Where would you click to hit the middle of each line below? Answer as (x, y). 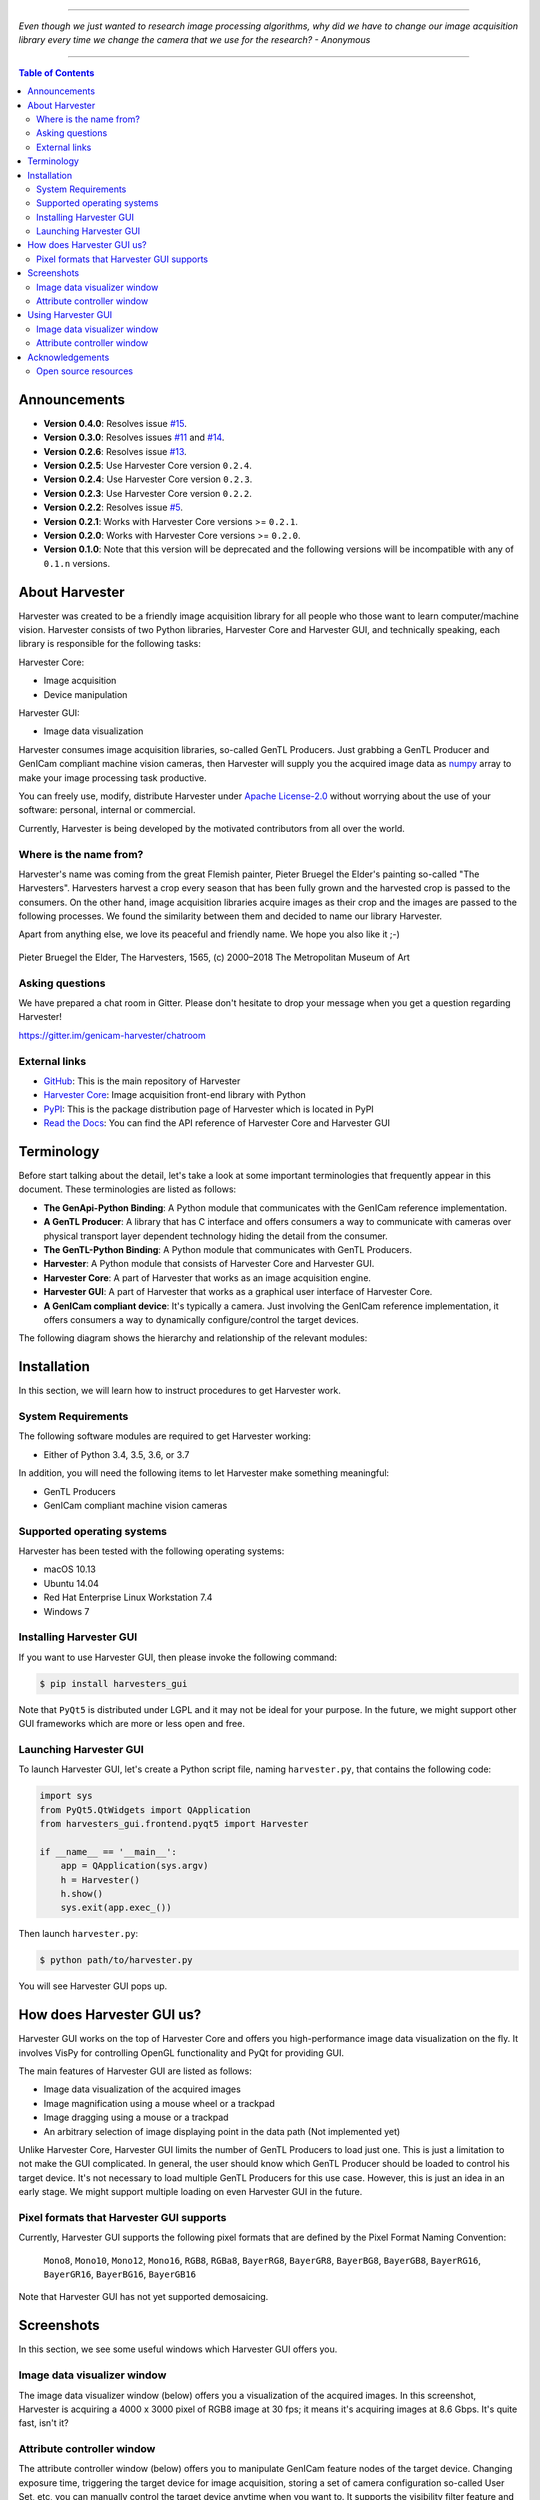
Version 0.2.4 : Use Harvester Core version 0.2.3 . (148, 479)
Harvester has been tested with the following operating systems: (151, 1551)
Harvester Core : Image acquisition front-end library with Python (175, 1095)
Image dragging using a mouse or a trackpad (136, 2117)
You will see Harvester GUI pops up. (93, 1986)
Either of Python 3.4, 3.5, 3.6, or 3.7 (116, 1454)
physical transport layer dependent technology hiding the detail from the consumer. (216, 1236)
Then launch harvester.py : (78, 1934)
